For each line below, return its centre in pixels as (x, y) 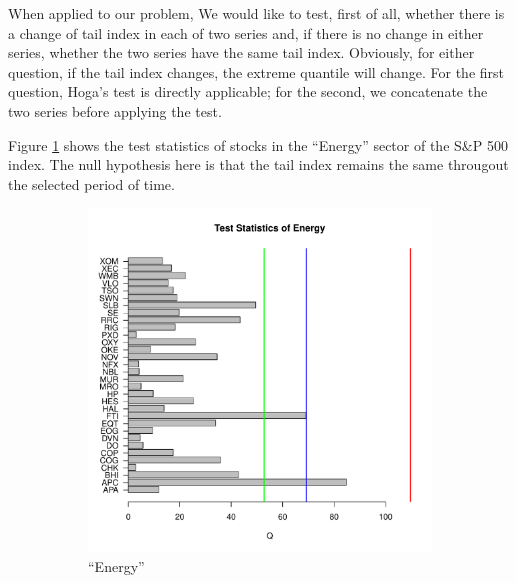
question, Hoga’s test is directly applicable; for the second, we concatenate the (248, 91)
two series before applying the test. (115, 110)
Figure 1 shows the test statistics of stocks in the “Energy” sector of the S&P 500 (258, 144)
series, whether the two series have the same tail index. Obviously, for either (241, 52)
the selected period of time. (91, 183)
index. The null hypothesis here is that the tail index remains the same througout (258, 164)
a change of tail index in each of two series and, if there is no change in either (246, 32)
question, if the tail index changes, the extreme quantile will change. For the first (256, 71)
